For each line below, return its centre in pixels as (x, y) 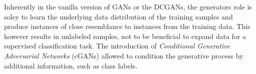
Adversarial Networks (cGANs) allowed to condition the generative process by (124, 55)
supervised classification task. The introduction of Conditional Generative (117, 46)
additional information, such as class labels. (71, 65)
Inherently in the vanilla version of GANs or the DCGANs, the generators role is (128, 6)
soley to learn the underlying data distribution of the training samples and (118, 16)
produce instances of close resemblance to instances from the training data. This (127, 26)
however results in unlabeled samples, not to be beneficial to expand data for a (125, 36)
